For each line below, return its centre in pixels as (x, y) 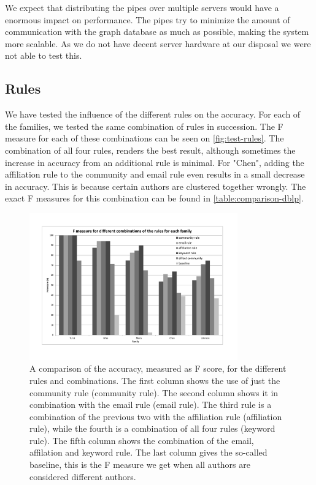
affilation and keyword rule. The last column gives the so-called (148, 452)
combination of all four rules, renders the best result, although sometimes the (150, 150)
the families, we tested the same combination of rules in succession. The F (144, 126)
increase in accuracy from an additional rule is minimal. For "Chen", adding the (155, 162)
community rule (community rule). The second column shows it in (154, 392)
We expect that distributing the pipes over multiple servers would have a (142, 7)
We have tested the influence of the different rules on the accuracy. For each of (153, 114)
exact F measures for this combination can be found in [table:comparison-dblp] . (154, 198)
